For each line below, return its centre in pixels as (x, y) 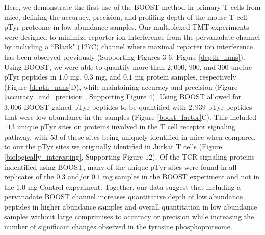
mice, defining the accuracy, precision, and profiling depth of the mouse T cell (126, 17)
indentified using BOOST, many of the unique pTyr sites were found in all (121, 166)
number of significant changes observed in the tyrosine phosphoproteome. (118, 227)
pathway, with (26, 136)
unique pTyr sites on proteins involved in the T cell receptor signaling (126, 127)
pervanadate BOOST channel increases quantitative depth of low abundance (123, 197)
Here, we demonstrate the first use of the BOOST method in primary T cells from (132, 7)
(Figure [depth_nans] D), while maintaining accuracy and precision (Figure (121, 86)
